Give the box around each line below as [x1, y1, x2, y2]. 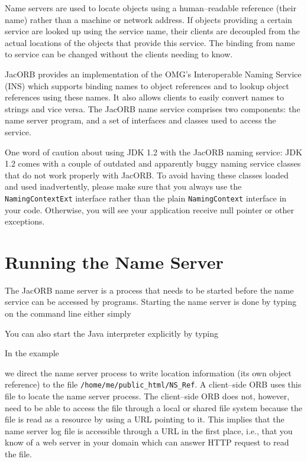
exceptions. [5, 215, 45, 227]
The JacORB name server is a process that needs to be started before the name [5, 284, 294, 296]
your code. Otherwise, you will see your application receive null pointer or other [5, 203, 294, 216]
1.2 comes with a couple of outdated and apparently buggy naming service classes [5, 157, 301, 170]
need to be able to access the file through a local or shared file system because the [5, 401, 302, 414]
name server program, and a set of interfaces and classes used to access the [5, 114, 276, 126]
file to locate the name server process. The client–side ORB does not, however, [5, 390, 290, 402]
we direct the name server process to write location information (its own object [5, 366, 292, 379]
